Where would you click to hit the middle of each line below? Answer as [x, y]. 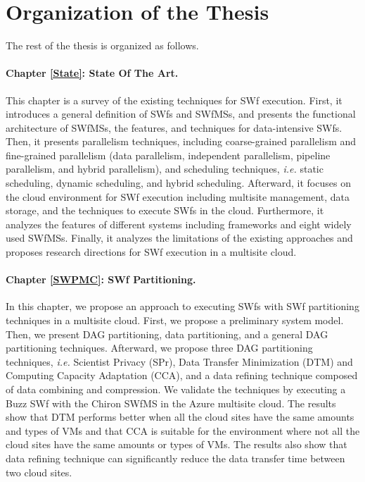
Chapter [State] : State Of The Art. [92, 73]
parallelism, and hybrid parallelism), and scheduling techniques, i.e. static [165, 169]
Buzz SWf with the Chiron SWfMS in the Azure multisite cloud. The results [171, 403]
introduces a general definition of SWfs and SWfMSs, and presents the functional [181, 114]
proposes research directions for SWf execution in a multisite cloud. [151, 252]
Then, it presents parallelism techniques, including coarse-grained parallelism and [181, 141]
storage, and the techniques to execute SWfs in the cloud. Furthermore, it [165, 210]
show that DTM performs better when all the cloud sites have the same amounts [180, 417]
